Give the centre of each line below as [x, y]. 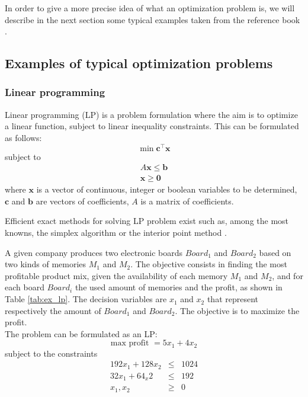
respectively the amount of [53, 310]
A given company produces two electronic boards [94, 252]
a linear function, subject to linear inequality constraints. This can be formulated [152, 126]
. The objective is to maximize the [237, 310]
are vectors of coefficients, [82, 201]
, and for [288, 275]
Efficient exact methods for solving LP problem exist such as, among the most [147, 221]
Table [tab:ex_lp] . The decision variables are [86, 299]
